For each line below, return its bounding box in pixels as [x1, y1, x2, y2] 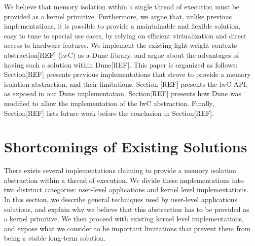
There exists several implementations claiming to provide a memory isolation [4, 165, 236, 176]
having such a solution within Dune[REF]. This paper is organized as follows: [4, 59, 238, 70]
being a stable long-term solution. [4, 233, 106, 243]
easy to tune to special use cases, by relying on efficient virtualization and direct [4, 30, 247, 40]
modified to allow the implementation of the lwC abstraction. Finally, [4, 98, 215, 108]
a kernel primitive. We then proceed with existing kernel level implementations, [4, 213, 244, 224]
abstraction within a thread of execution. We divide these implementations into [4, 175, 244, 185]
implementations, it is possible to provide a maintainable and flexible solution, [4, 21, 241, 31]
